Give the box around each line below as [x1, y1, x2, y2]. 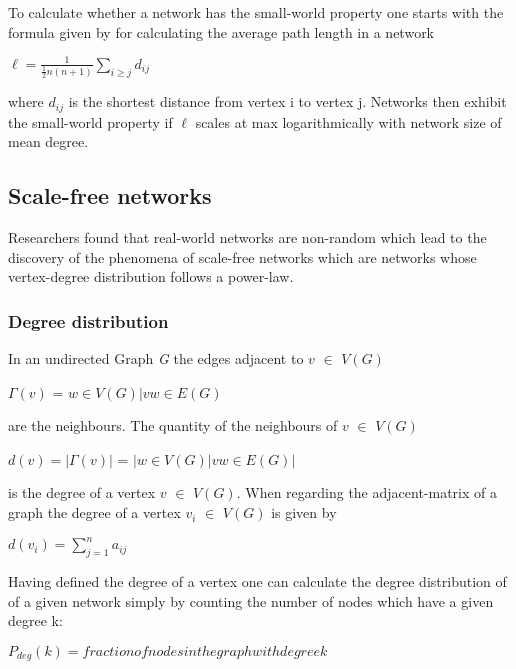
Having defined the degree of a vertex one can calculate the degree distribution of [8, 570, 507, 591]
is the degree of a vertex [8, 482, 156, 503]
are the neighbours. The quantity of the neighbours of [8, 415, 338, 436]
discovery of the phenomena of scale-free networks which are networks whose [8, 246, 477, 267]
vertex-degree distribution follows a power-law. [8, 266, 294, 287]
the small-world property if [8, 111, 173, 132]
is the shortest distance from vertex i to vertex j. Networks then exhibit [68, 91, 507, 112]
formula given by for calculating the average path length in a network [8, 21, 435, 42]
